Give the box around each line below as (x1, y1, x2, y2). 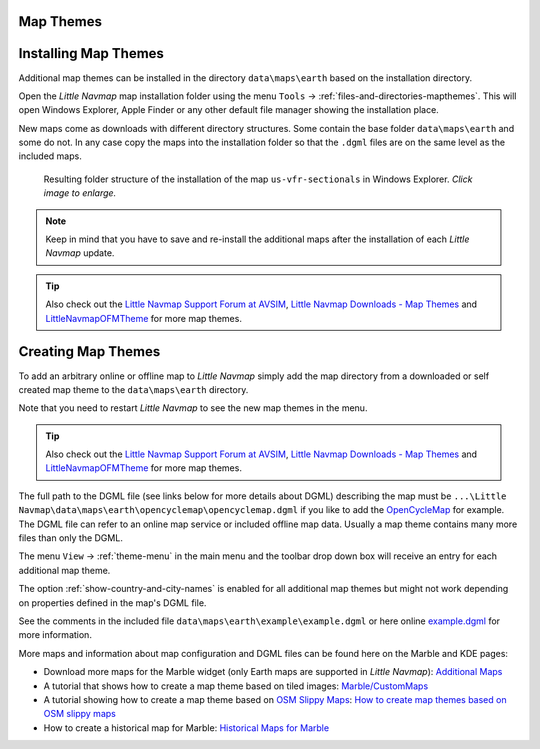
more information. (18, 629, 92, 641)
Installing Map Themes (18, 45, 165, 62)
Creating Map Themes (18, 343, 161, 360)
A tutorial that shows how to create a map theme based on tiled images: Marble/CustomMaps (43, 680, 429, 692)
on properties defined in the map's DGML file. (18, 596, 207, 609)
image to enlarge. (43, 187, 117, 199)
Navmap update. (45, 247, 115, 259)
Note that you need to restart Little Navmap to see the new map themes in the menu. (18, 402, 368, 414)
